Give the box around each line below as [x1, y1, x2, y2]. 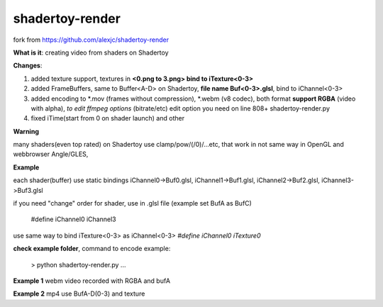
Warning [13, 127, 39, 135]
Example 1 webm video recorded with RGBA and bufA [13, 277, 170, 285]
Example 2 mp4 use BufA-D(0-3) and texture [13, 289, 145, 298]
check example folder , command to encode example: [13, 245, 171, 253]
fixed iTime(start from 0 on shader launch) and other [30, 114, 184, 123]
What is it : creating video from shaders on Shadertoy [13, 48, 170, 57]
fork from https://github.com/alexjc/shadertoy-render [13, 35, 170, 44]
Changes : [13, 61, 43, 70]
